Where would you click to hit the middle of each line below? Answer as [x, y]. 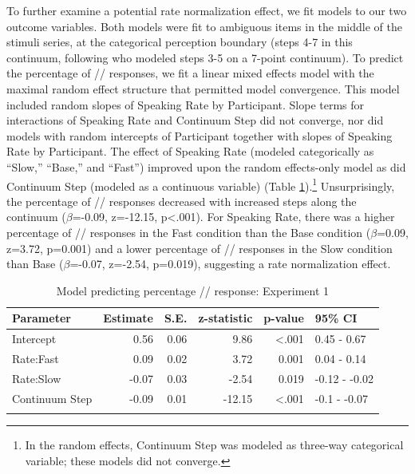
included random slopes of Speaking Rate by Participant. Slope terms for [186, 104]
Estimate [128, 318]
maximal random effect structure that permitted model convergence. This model [203, 88]
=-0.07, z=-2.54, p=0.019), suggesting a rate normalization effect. [230, 264]
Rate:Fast [36, 359]
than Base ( [35, 264]
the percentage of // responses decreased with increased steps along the [182, 201]
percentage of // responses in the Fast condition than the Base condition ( [189, 232]
